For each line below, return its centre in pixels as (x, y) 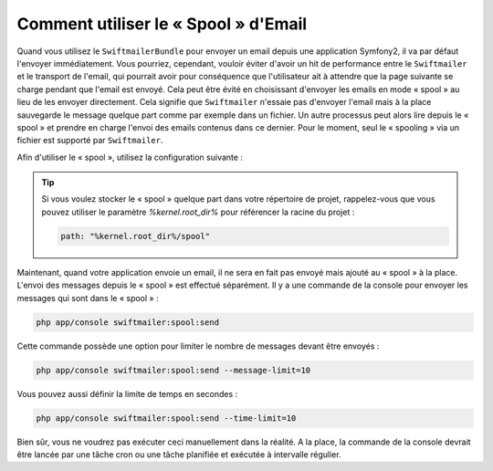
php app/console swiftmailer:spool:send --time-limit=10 (166, 418)
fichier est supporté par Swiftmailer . (90, 141)
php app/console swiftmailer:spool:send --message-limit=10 (173, 370)
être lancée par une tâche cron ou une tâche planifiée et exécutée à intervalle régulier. (179, 454)
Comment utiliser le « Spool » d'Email (162, 24)
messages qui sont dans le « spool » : (88, 298)
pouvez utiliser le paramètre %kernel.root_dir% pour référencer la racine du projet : (198, 212)
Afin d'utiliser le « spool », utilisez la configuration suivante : (130, 157)
